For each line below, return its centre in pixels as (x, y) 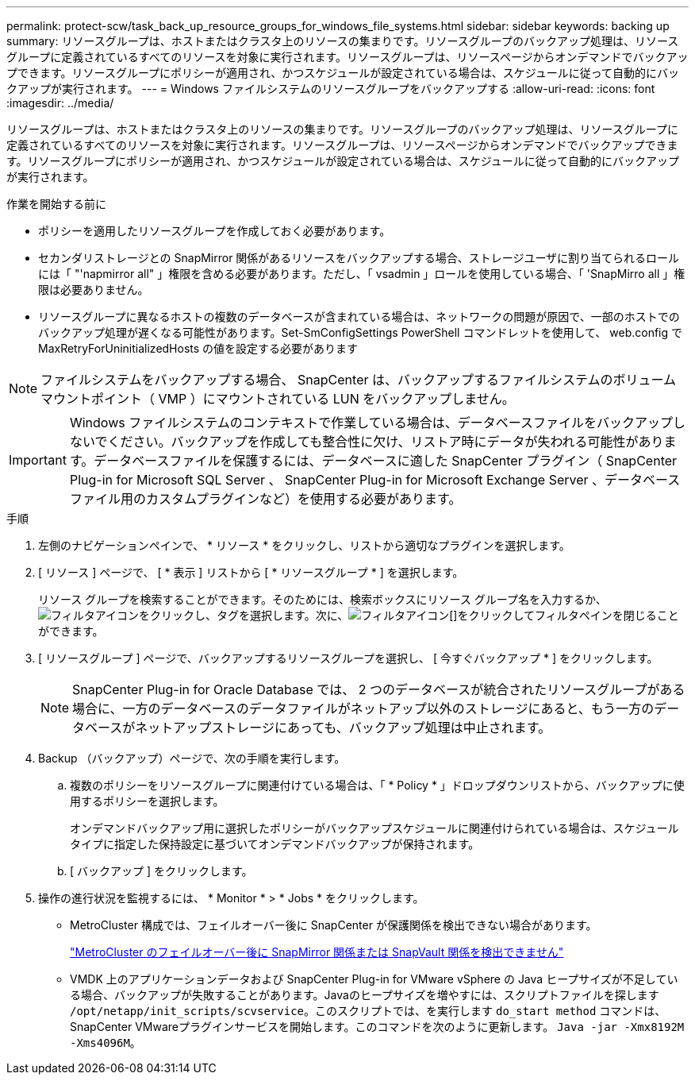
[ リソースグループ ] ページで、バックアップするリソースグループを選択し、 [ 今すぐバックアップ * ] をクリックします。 (348, 658)
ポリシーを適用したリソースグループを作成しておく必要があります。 (215, 231)
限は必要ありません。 (94, 290)
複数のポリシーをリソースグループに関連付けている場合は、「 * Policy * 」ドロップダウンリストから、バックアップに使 (377, 785)
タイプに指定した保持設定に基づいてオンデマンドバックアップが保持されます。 (275, 844)
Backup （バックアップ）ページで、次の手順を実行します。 (192, 758)
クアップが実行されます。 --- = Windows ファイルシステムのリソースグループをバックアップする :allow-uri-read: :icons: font (331, 89)
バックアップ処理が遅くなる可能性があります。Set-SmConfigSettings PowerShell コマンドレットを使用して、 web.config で (361, 332)
